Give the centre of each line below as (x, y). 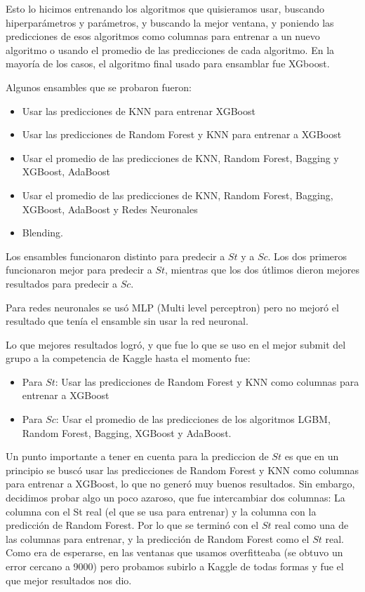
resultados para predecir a (61, 283)
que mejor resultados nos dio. (69, 580)
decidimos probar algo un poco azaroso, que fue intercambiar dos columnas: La (175, 498)
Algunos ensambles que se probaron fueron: (99, 87)
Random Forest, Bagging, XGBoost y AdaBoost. (127, 432)
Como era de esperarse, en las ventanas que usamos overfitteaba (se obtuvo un (174, 552)
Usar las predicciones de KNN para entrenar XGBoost (139, 110)
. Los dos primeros (307, 256)
